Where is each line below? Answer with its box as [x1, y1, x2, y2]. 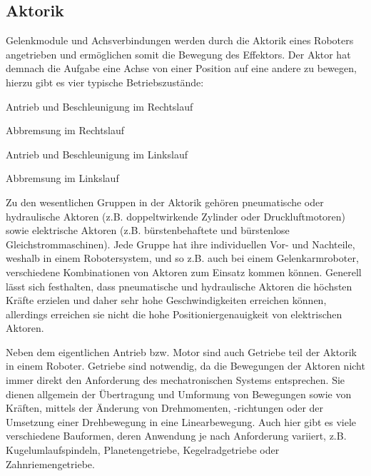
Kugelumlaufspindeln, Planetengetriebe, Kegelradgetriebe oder [6, 442, 280, 457]
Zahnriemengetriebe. [6, 456, 95, 471]
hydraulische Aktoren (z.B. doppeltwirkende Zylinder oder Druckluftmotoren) [6, 208, 346, 223]
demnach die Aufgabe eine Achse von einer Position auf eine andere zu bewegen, [6, 61, 357, 76]
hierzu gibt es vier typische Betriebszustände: [6, 74, 204, 89]
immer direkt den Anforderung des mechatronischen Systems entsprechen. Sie [6, 373, 345, 388]
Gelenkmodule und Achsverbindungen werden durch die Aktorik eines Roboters [6, 33, 354, 48]
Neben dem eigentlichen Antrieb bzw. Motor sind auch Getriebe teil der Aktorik [6, 344, 357, 359]
